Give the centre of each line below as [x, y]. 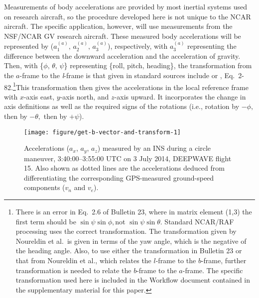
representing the [212, 46]
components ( [45, 187]
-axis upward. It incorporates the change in [180, 96]
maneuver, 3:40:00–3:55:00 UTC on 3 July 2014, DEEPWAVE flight [128, 158]
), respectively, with [137, 46]
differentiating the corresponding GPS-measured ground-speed [119, 177]
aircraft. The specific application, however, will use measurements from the [118, 26]
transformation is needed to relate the [73, 270]
